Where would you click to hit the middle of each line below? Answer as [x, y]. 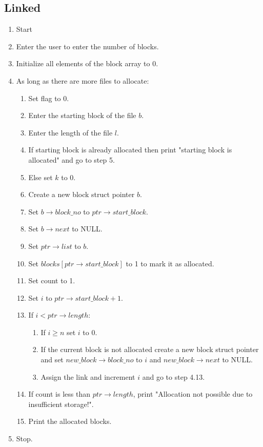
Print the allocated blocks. [70, 421]
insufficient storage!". [61, 404]
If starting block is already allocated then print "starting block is [130, 150]
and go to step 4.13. [174, 376]
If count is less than [59, 394]
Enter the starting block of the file [82, 115]
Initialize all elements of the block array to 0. [87, 63]
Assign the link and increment [88, 376]
